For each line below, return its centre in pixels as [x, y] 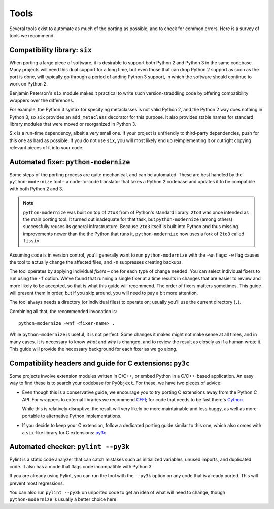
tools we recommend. [32, 35]
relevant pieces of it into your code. [46, 148]
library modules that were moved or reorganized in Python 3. [73, 124]
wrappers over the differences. [42, 100]
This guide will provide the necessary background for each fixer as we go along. [93, 349]
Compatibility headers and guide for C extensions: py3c [100, 363]
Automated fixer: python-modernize [70, 162]
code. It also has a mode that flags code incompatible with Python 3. [81, 466]
